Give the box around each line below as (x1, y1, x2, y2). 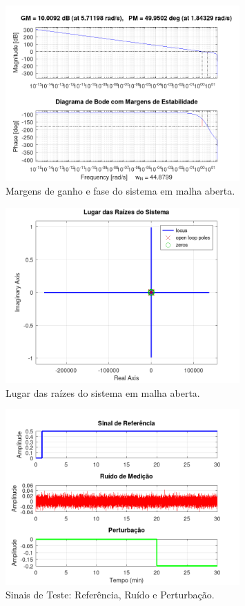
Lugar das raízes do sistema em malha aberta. (6, 385, 200, 400)
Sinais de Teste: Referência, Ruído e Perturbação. (6, 587, 215, 602)
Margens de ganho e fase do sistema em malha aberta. (6, 183, 235, 197)
